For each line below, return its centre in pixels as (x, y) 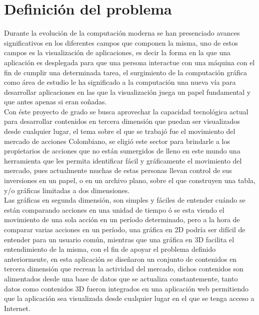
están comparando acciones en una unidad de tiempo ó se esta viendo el (114, 209)
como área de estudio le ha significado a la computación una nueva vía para (120, 82)
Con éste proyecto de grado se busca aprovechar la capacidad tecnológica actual (126, 111)
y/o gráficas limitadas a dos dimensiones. (67, 190)
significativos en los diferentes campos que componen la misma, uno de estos (121, 42)
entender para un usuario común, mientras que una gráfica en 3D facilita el (119, 239)
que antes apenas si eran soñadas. (55, 102)
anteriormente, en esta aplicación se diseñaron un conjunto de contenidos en (120, 259)
